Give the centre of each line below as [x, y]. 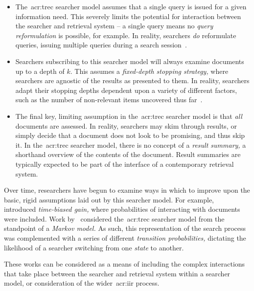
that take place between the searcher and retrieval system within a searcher [117, 273]
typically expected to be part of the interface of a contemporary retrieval [125, 164]
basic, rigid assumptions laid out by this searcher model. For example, [109, 199]
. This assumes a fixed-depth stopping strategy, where [149, 71]
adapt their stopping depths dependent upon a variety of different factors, [126, 90]
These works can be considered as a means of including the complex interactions [125, 264]
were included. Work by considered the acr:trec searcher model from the [114, 218]
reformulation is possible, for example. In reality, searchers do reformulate [126, 35]
